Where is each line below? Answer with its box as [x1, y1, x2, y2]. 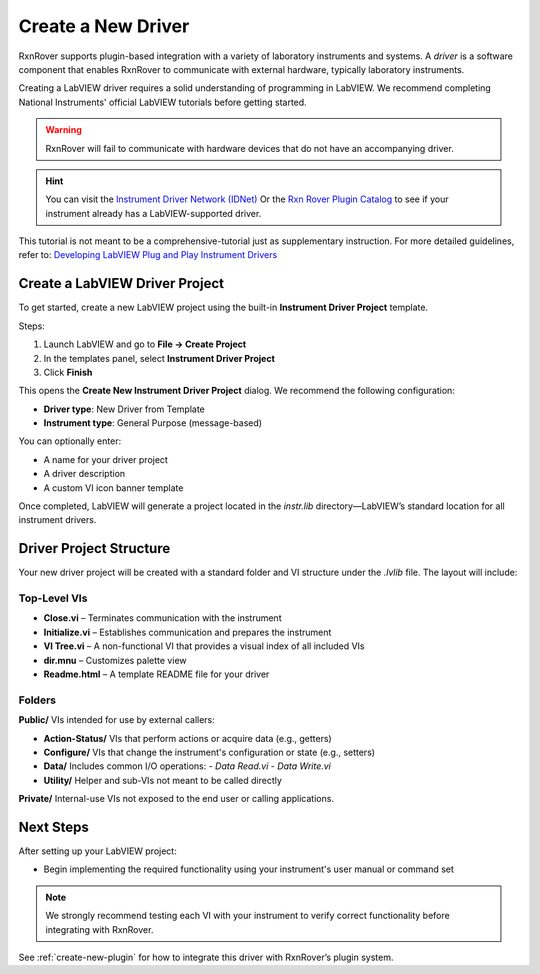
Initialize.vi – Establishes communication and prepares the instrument [43, 626, 332, 638]
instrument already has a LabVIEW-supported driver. [45, 207, 262, 219]
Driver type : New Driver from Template [43, 403, 205, 415]
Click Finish [43, 366, 93, 378]
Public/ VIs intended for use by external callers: [18, 714, 215, 726]
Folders [18, 693, 57, 707]
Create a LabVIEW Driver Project [18, 275, 225, 292]
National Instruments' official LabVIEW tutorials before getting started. [18, 96, 307, 108]
